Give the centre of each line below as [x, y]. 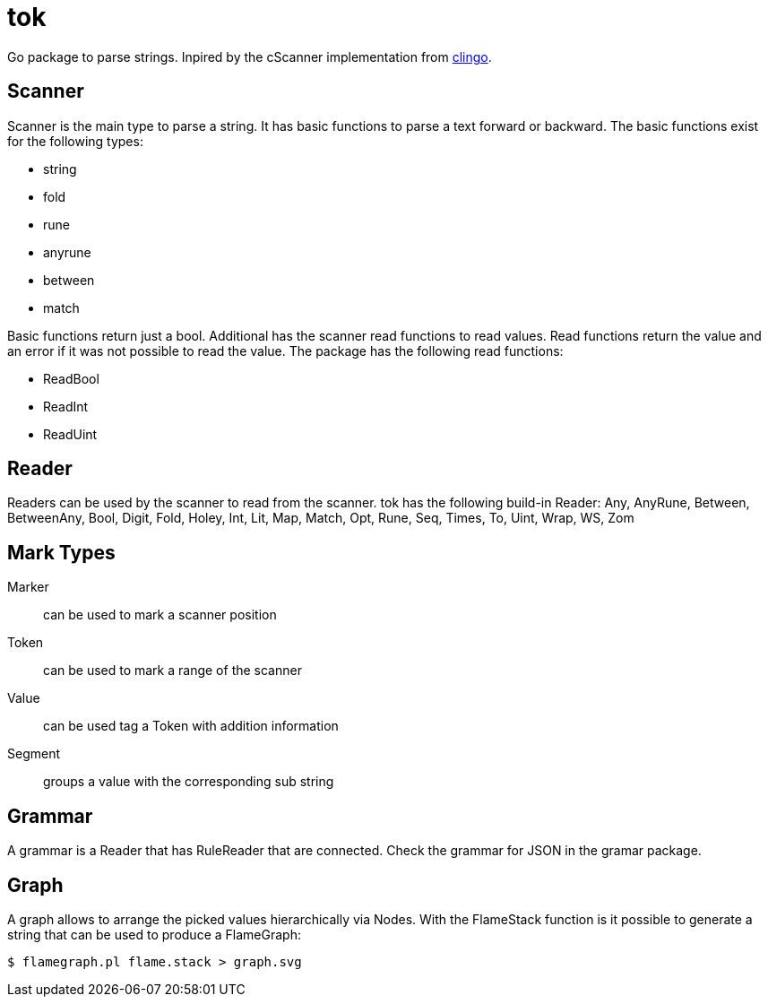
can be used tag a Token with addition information [191, 726]
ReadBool [71, 378]
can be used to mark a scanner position [160, 615]
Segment [34, 754]
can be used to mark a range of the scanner [173, 671]
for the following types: [75, 141]
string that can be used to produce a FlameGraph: [154, 934]
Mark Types [61, 552]
